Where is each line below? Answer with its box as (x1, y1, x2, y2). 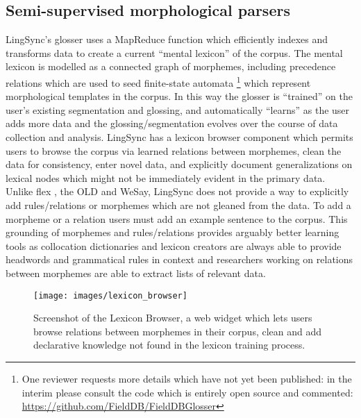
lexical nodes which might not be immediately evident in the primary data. (6, 170, 326, 185)
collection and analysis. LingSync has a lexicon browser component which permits (6, 130, 353, 144)
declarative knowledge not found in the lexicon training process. (33, 337, 305, 352)
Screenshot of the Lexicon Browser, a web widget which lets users (33, 310, 312, 325)
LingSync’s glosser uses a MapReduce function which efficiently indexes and (6, 32, 328, 47)
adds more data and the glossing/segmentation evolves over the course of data (6, 116, 338, 131)
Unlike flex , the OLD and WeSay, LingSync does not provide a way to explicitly (6, 184, 349, 199)
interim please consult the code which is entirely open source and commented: (22, 385, 353, 399)
